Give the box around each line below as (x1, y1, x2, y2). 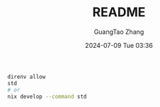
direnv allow (7, 73, 46, 80)
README (92, 4, 146, 20)
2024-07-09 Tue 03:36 (84, 41, 154, 49)
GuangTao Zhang (93, 27, 144, 36)
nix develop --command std (7, 93, 87, 100)
